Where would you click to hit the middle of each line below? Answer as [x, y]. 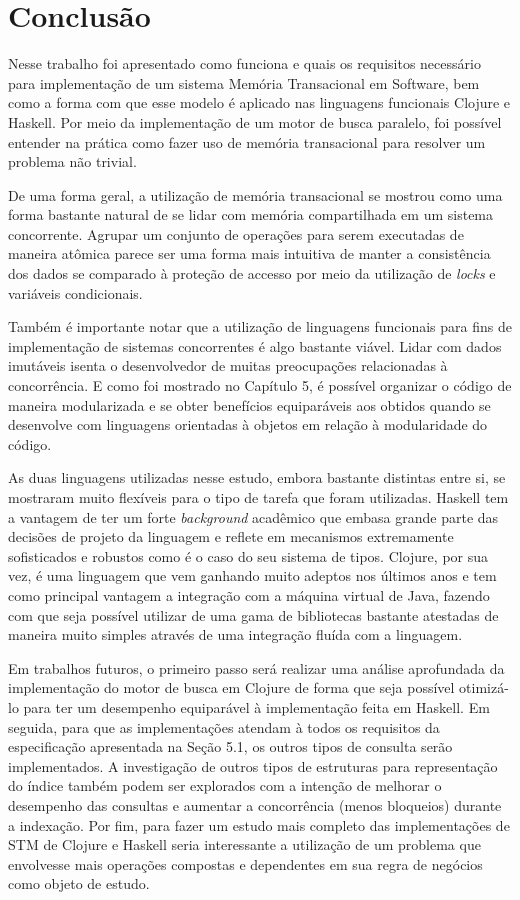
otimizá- [484, 687]
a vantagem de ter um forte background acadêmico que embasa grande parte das [253, 516]
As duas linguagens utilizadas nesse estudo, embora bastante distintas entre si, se [257, 477]
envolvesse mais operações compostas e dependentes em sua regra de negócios [245, 863]
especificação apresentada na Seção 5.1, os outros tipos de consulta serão [230, 746]
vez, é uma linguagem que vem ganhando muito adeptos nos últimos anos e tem [252, 575]
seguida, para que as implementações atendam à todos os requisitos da [224, 726]
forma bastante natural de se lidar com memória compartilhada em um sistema [251, 214]
